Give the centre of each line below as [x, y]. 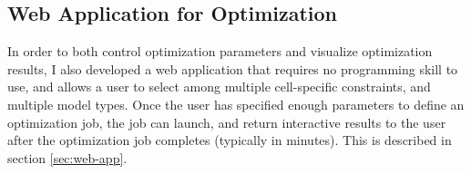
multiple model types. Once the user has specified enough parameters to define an [236, 104]
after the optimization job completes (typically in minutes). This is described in [230, 140]
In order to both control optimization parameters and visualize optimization [220, 51]
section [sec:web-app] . [67, 157]
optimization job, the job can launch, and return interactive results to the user [227, 122]
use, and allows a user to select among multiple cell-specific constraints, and [219, 87]
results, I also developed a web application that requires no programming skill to [233, 68]
